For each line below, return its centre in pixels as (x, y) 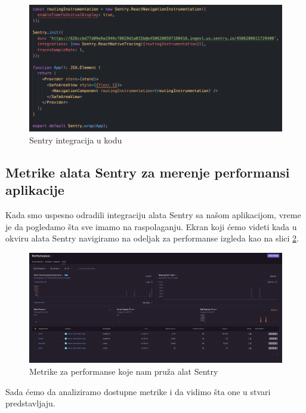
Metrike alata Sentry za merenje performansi (148, 172)
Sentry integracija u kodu (76, 140)
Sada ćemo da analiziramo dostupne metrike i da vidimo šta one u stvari (138, 391)
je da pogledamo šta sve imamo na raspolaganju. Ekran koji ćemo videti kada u (151, 226)
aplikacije (35, 190)
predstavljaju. (30, 403)
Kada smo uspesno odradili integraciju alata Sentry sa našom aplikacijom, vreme (153, 215)
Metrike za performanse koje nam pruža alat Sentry (124, 371)
